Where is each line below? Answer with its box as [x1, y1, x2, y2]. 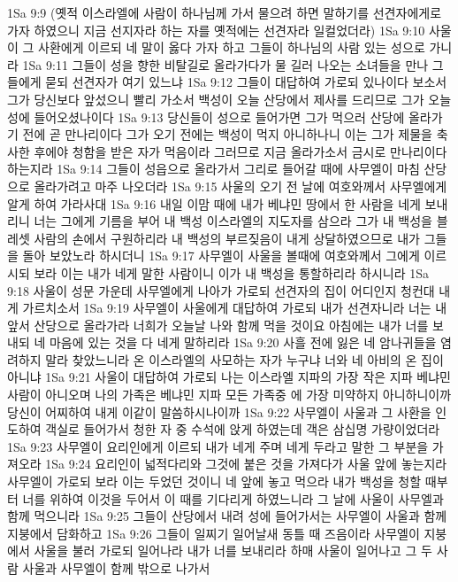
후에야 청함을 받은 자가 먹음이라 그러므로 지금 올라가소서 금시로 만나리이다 [34, 142, 447, 160]
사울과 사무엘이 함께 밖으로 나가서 [22, 559, 210, 577]
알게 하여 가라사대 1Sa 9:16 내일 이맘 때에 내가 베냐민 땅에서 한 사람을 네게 [7, 194, 421, 213]
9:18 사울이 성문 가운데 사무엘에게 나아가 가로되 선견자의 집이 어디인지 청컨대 [7, 281, 435, 299]
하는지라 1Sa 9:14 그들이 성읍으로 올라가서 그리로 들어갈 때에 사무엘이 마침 [7, 159, 420, 178]
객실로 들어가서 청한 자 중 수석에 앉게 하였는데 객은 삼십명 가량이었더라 [45, 420, 440, 438]
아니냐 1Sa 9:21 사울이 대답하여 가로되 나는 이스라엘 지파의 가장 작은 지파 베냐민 [7, 368, 451, 386]
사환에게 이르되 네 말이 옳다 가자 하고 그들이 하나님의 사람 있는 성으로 [38, 38, 425, 57]
